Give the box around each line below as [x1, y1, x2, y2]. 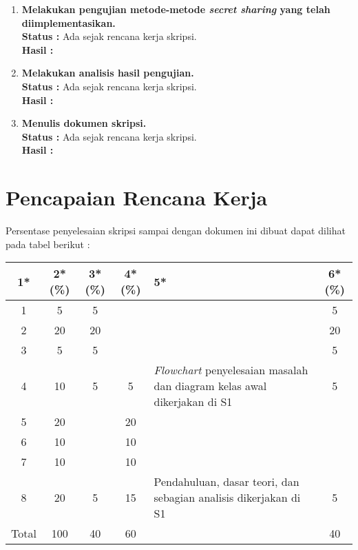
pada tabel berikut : [6, 236, 90, 251]
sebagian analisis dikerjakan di [154, 489, 301, 506]
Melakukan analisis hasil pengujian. [21, 65, 194, 80]
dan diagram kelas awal [154, 378, 267, 394]
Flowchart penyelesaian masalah [154, 362, 308, 378]
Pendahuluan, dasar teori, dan [154, 473, 299, 490]
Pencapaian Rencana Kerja [6, 183, 268, 212]
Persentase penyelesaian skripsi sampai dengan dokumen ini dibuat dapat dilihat [6, 223, 346, 238]
